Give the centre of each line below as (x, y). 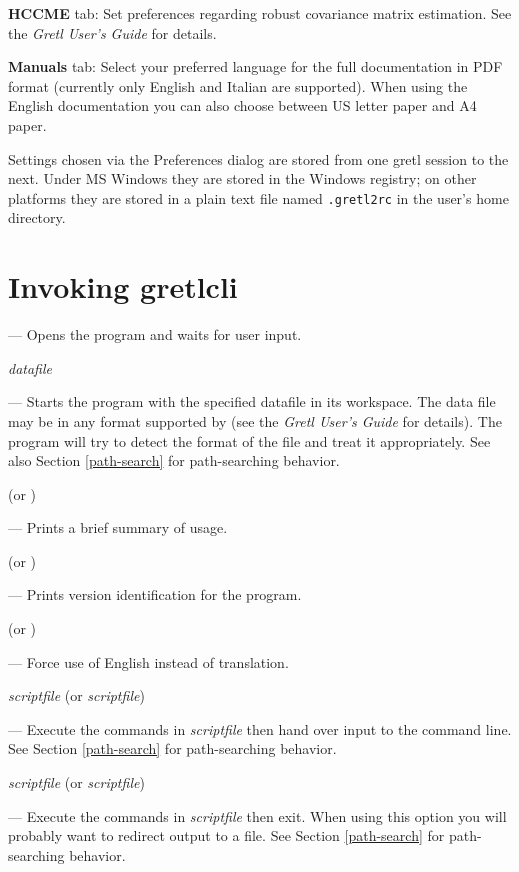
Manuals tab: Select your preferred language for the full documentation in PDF (255, 66)
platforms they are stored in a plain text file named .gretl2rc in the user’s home (258, 197)
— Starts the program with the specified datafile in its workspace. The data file (252, 401)
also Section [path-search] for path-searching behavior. (174, 460)
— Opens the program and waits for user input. (155, 334)
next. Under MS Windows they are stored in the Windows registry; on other (242, 178)
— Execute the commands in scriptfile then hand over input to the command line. (260, 728)
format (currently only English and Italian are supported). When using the (238, 85)
